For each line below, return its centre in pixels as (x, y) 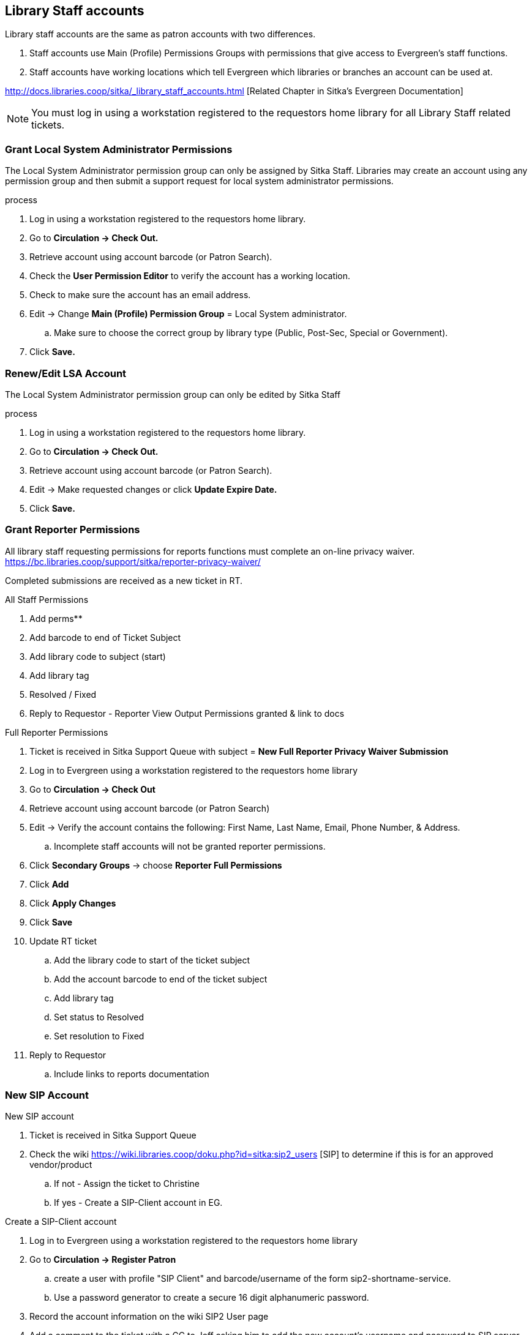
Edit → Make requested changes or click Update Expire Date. (153, 489)
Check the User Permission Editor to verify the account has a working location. (190, 276)
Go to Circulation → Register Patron (103, 1260)
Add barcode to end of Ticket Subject (105, 637)
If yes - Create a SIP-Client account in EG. (138, 1203)
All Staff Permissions (47, 599)
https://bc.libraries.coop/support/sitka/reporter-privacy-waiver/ (133, 561)
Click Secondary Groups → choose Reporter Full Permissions (156, 865)
